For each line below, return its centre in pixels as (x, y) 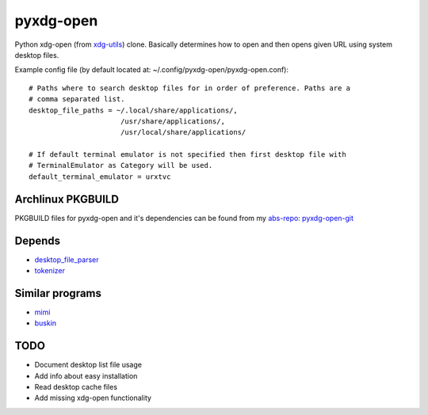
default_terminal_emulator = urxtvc (100, 177)
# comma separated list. (77, 99)
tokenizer (50, 271)
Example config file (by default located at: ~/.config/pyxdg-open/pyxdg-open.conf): (152, 70)
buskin (46, 323)
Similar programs (58, 293)
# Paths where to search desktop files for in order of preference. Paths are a (190, 88)
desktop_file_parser (67, 259)
